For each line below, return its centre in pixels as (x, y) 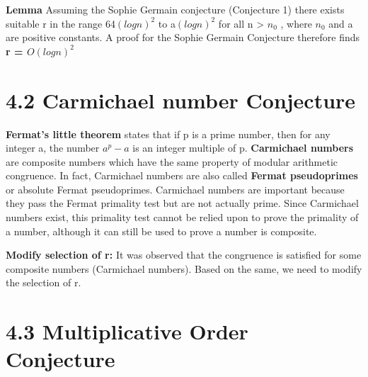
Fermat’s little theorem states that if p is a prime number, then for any (168, 134)
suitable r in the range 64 (61, 23)
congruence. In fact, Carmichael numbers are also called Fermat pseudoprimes (182, 175)
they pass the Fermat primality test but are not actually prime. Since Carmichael (182, 203)
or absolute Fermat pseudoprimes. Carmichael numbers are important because (175, 189)
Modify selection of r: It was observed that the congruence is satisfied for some (184, 255)
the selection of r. (44, 282)
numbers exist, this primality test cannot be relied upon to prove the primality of (182, 217)
